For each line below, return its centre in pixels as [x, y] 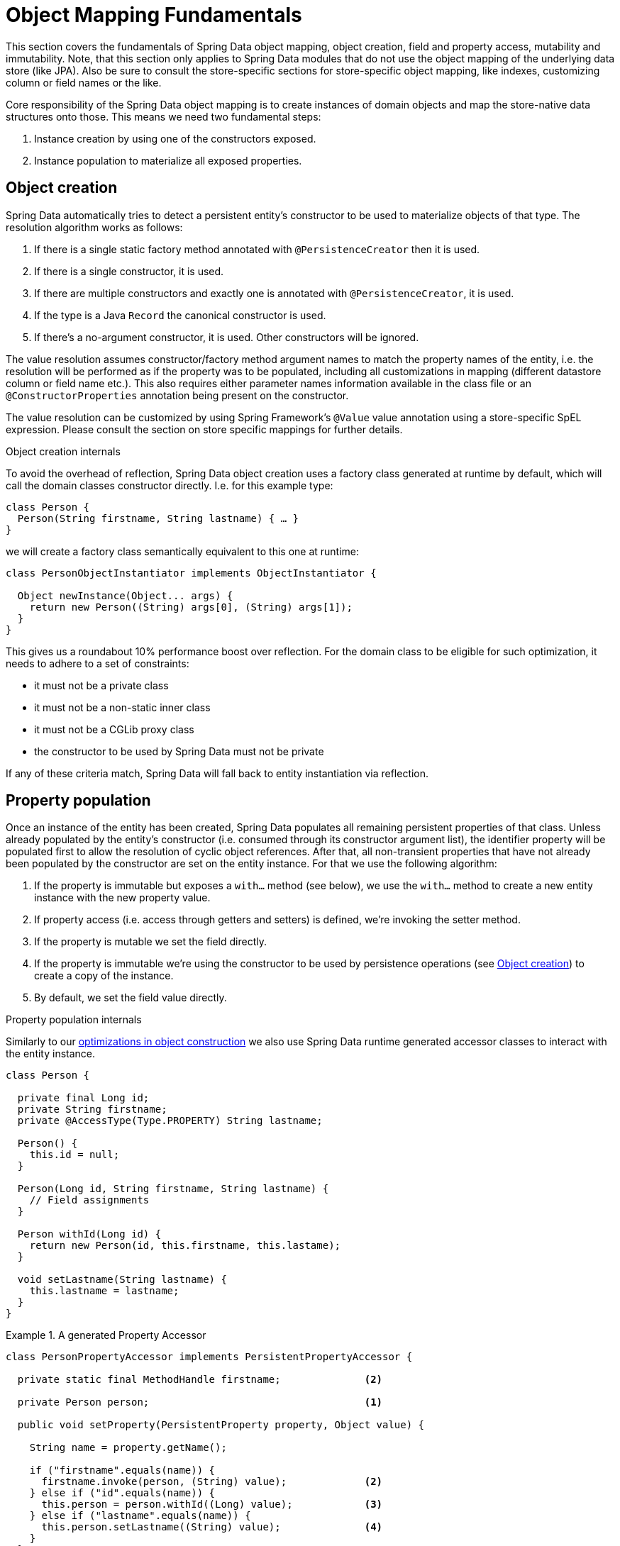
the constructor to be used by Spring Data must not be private [179, 751]
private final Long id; [83, 1098]
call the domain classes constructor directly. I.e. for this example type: [170, 485]
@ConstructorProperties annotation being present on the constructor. [177, 395]
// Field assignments [89, 1200]
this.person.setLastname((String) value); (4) [212, 1527]
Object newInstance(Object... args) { [125, 595]
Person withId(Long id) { [89, 1234]
